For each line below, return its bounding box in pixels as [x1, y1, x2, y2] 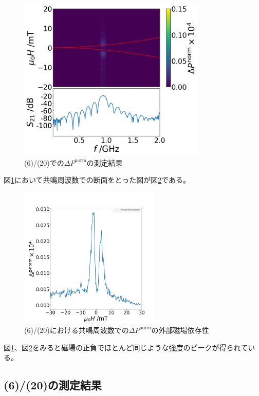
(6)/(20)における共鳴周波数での [24, 324, 129, 335]
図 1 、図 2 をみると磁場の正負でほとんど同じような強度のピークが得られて [4, 342, 248, 352]
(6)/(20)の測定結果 [4, 377, 102, 393]
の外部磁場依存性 [151, 324, 209, 335]
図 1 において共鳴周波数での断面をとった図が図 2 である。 [4, 174, 191, 185]
